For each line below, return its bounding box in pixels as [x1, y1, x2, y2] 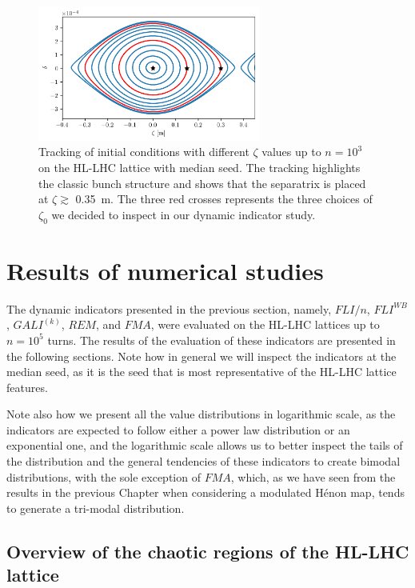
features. [6, 378, 48, 395]
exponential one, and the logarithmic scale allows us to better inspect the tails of [6, 437, 403, 454]
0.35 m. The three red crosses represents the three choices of [75, 190, 373, 207]
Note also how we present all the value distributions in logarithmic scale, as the [6, 406, 396, 422]
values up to [261, 143, 321, 160]
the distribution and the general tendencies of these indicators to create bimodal [6, 453, 401, 470]
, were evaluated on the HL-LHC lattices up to [150, 316, 380, 333]
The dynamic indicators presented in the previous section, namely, [6, 300, 332, 317]
